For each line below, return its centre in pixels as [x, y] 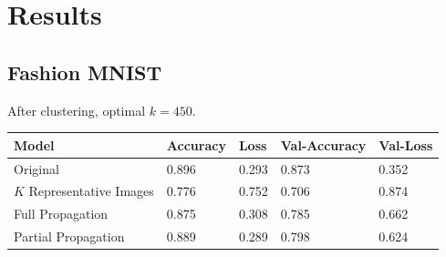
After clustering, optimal [77, 110]
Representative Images [91, 191]
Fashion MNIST [85, 72]
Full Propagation [61, 214]
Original [36, 168]
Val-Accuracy [323, 144]
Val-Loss [406, 144]
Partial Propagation [69, 236]
